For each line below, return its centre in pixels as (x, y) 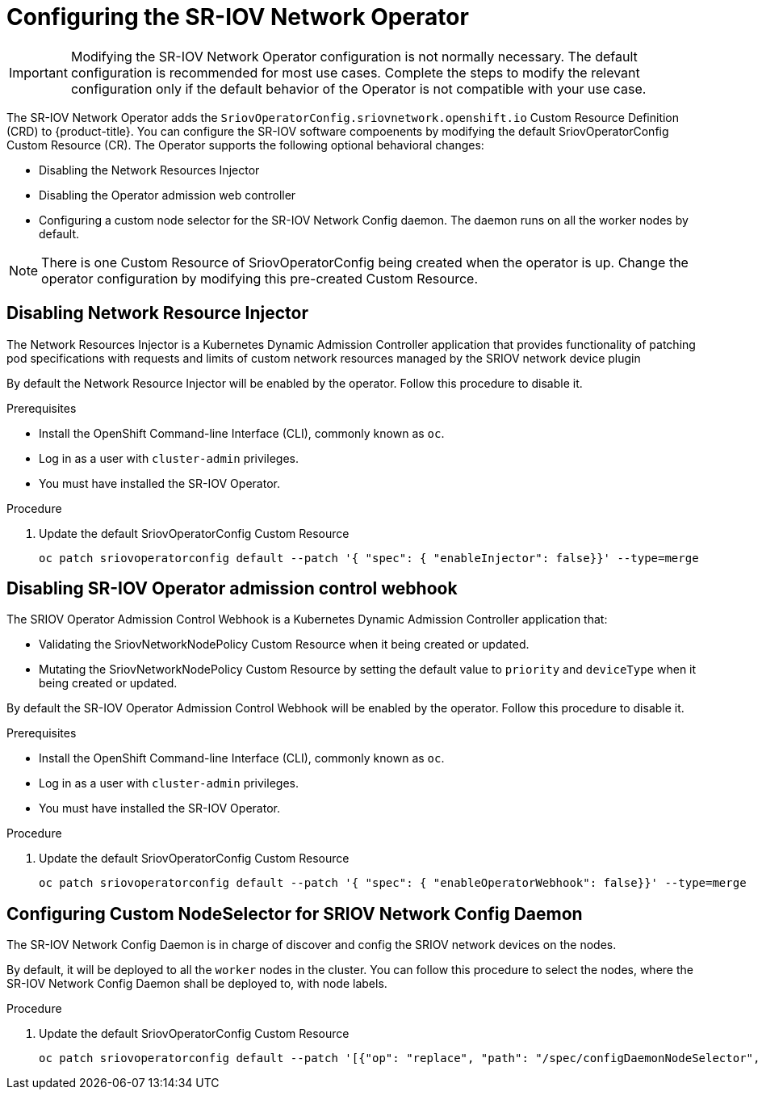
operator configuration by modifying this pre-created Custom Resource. (260, 278)
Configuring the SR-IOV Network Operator (238, 17)
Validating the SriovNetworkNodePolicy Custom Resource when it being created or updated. (284, 645)
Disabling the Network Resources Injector (149, 170)
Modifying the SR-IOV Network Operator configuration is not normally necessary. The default (354, 56)
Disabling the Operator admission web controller (167, 195)
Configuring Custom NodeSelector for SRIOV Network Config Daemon (295, 913)
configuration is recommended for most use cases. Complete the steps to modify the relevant (355, 72)
